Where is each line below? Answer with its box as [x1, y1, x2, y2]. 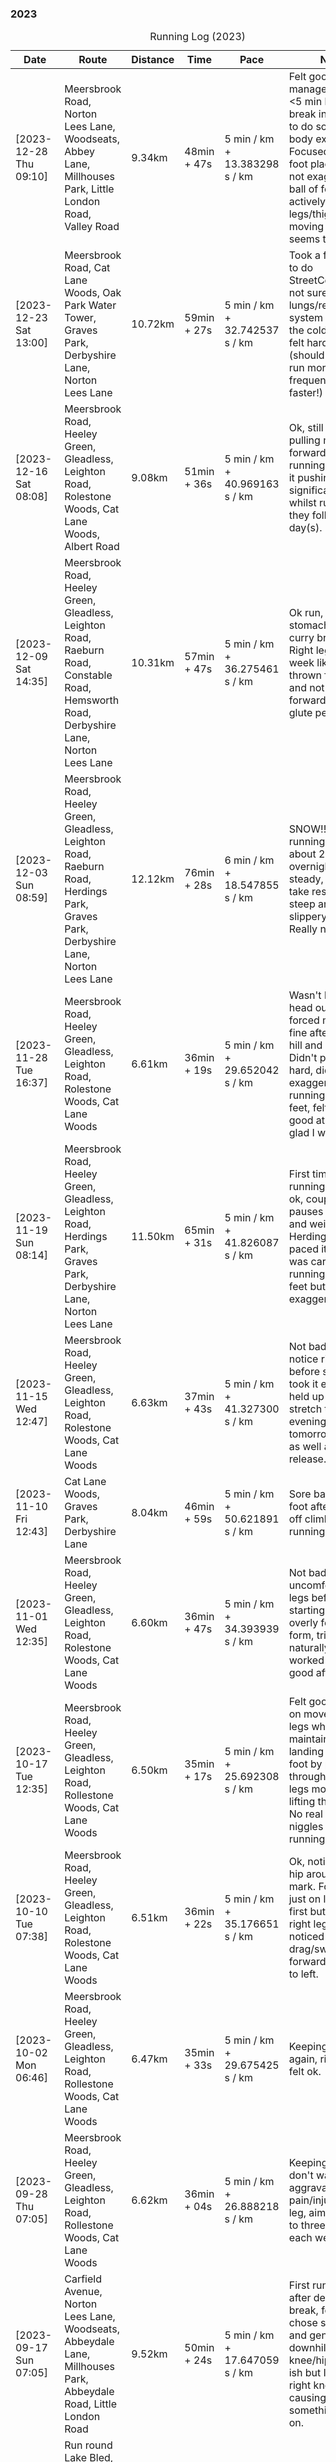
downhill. [288, 2341, 332, 2355]
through [288, 1770, 327, 1784]
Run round [64, 2438, 113, 2452]
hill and [288, 1038, 323, 1052]
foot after [288, 1500, 333, 1514]
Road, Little [64, 2397, 118, 2411]
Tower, [64, 311, 97, 325]
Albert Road [64, 540, 120, 554]
